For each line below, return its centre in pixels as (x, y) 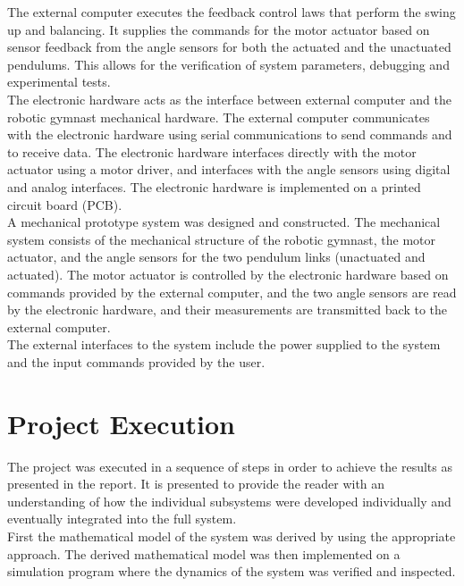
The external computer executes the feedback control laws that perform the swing (232, 12)
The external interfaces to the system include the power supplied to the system (224, 344)
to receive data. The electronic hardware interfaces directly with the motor (212, 151)
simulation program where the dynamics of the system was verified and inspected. (232, 571)
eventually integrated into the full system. (122, 519)
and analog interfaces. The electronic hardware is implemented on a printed (214, 186)
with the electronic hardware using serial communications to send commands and (230, 134)
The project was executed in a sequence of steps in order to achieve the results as (230, 466)
